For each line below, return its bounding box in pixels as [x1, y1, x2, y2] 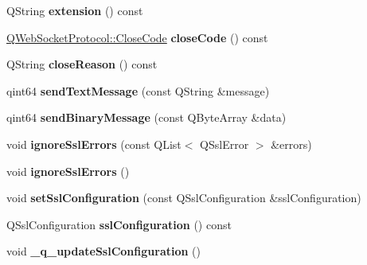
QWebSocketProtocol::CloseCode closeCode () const [6, 29, 268, 45]
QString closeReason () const [6, 56, 158, 72]
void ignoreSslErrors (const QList [6, 135, 182, 152]
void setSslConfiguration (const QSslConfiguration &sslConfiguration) [6, 189, 361, 206]
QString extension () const [6, 2, 143, 18]
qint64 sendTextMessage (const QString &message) [6, 82, 270, 99]
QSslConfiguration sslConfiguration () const [6, 216, 232, 232]
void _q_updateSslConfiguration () [6, 243, 201, 259]
